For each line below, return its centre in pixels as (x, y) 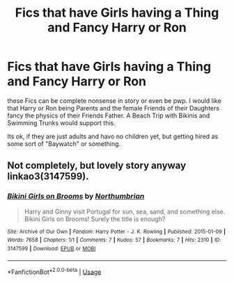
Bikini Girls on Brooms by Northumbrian (76, 196)
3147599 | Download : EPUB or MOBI (52, 248)
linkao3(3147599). (48, 176)
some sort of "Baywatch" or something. (64, 143)
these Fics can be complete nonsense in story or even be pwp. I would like (114, 100)
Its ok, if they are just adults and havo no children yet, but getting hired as (113, 136)
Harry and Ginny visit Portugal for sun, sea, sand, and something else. (125, 211)
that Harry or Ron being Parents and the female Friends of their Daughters (113, 108)
